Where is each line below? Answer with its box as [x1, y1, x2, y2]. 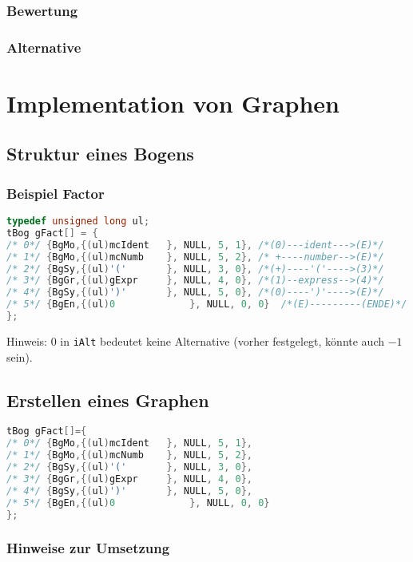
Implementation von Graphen [6, 86, 340, 119]
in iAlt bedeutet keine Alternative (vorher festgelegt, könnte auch [60, 332, 385, 349]
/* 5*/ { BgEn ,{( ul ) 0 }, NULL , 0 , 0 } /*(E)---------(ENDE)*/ [6, 299, 407, 311]
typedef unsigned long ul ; [6, 216, 150, 228]
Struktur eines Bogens [6, 141, 194, 166]
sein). [6, 348, 33, 365]
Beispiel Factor [6, 183, 105, 203]
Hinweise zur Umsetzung [6, 538, 170, 558]
